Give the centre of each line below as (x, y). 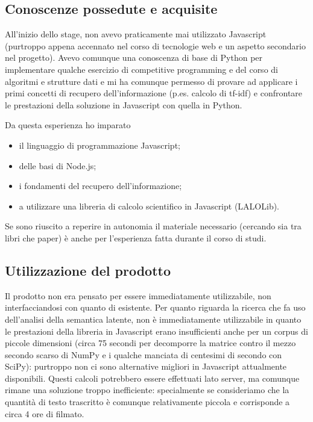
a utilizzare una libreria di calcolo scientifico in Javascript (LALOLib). (149, 206)
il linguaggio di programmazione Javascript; (100, 145)
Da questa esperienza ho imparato (68, 125)
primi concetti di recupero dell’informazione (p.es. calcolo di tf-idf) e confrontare (154, 93)
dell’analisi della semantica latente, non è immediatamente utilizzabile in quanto (153, 319)
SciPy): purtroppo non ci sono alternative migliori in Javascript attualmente (146, 366)
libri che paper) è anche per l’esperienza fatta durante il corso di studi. (136, 237)
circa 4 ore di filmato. (45, 413)
